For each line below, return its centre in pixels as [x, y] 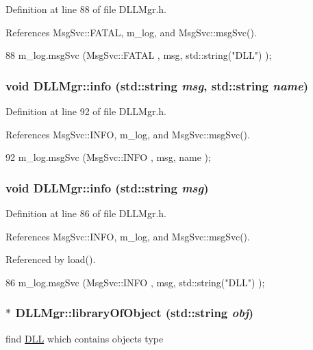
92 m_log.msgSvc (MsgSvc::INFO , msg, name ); [108, 157]
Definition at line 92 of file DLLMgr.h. [86, 111]
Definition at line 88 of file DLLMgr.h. [86, 9]
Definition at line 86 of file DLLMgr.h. [86, 213]
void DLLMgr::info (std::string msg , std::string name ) [157, 85]
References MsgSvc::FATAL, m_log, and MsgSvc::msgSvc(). [131, 32]
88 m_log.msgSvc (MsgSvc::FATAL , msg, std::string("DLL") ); [139, 55]
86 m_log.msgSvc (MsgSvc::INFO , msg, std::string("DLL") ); [135, 282]
